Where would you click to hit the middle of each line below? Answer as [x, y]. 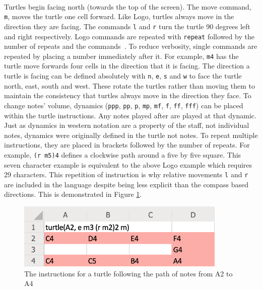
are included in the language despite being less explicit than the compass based [126, 184]
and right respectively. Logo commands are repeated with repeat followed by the [129, 36]
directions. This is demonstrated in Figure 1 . [73, 194]
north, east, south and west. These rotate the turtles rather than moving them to [129, 85]
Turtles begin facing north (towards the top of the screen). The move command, [128, 6]
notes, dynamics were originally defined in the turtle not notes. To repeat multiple [131, 135]
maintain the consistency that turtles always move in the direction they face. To [128, 95]
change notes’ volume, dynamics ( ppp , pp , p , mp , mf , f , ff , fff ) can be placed [124, 105]
